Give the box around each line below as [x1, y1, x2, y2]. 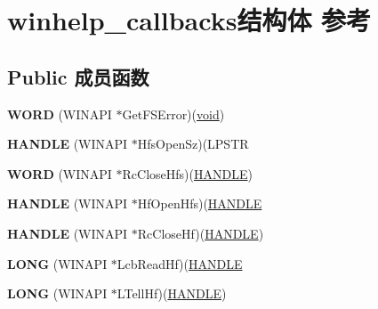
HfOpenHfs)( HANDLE [137, 194, 262, 213]
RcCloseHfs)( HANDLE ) [122, 164, 253, 183]
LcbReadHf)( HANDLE [117, 254, 243, 272]
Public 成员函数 [7, 62, 149, 90]
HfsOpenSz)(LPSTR [137, 134, 249, 153]
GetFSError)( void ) [122, 104, 225, 123]
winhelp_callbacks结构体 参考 [7, 2, 372, 38]
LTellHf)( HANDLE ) [117, 284, 227, 303]
